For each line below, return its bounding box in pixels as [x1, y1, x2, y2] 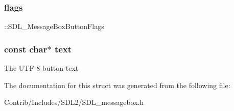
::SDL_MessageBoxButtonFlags [4, 21, 104, 32]
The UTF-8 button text [4, 63, 79, 73]
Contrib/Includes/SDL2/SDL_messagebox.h [4, 97, 144, 107]
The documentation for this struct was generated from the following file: [4, 79, 230, 90]
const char [4, 42, 48, 55]
